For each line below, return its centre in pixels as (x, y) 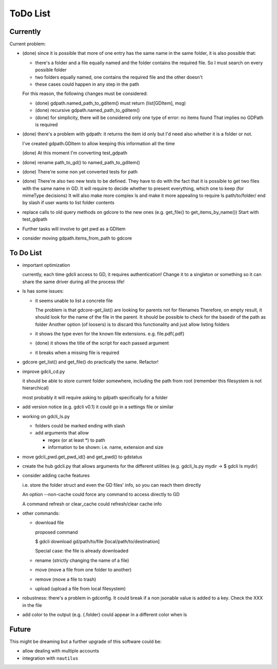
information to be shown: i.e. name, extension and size (106, 447)
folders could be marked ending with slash (80, 425)
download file (50, 523)
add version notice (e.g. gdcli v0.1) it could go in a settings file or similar (98, 407)
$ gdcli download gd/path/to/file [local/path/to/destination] (97, 542)
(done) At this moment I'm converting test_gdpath (75, 153)
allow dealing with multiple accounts (61, 651)
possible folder (51, 70)
